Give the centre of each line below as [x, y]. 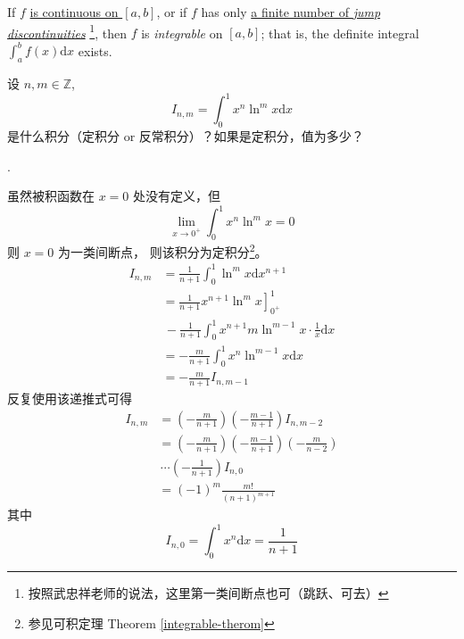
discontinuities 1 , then [67, 31]
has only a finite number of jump [291, 12]
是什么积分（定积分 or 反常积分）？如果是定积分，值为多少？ [186, 136]
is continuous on [74, 12]
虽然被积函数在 [51, 196]
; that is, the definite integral [340, 33]
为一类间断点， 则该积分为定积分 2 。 [163, 250]
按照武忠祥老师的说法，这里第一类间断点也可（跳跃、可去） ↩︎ [208, 593]
